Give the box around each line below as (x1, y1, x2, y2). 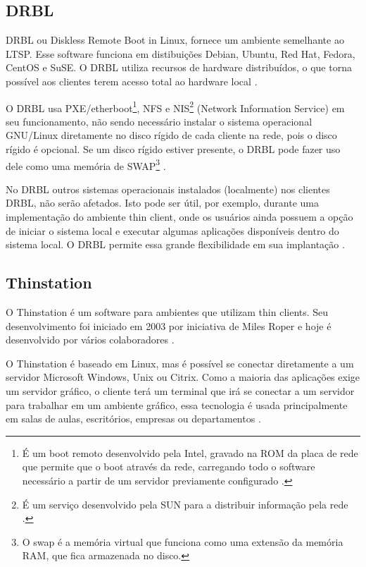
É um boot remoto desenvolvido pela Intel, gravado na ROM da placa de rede (22, 445, 358, 460)
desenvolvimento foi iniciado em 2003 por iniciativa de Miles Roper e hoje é (6, 318, 332, 333)
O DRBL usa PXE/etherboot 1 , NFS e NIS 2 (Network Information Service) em (6, 98, 345, 115)
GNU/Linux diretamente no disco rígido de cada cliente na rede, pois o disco (6, 128, 337, 142)
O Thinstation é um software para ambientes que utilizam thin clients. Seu (6, 305, 329, 319)
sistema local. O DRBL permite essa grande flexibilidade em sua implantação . (6, 237, 345, 252)
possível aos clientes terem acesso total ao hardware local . (6, 73, 258, 88)
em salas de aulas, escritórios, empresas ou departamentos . (6, 411, 261, 426)
